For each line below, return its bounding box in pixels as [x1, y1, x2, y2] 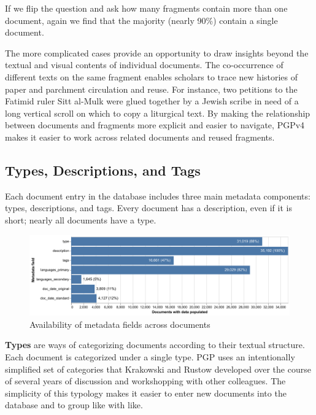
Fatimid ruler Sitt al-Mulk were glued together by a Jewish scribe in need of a [5, 95, 299, 107]
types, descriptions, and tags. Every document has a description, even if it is [5, 201, 292, 214]
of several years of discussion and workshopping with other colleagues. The [5, 374, 286, 387]
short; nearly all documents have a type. [5, 213, 156, 226]
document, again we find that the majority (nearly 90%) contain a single [5, 14, 278, 26]
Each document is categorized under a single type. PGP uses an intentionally [5, 350, 295, 363]
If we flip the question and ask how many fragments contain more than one [5, 2, 288, 14]
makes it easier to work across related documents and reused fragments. [5, 130, 275, 143]
